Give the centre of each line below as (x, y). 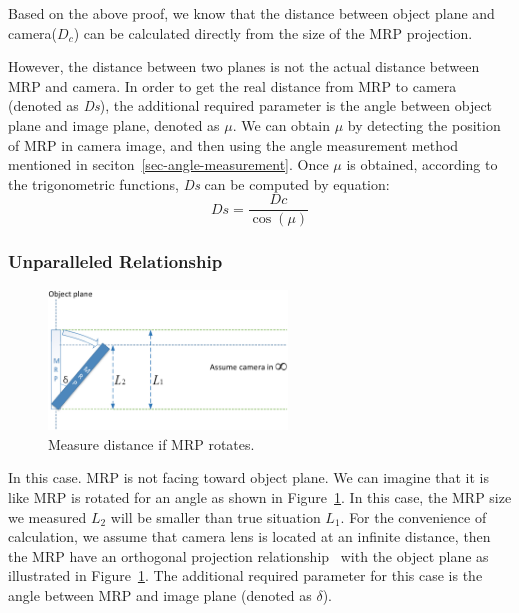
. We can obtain (281, 124)
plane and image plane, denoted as (114, 124)
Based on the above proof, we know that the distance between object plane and (251, 13)
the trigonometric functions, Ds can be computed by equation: (199, 183)
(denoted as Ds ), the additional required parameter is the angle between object (250, 105)
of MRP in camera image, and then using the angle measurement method (233, 144)
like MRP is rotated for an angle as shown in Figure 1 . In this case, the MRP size (260, 497)
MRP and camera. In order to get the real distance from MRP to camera (232, 85)
